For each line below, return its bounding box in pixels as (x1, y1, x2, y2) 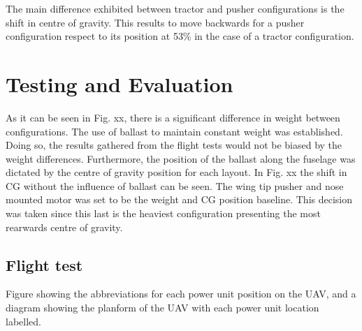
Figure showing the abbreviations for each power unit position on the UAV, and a (6, 286, 356, 301)
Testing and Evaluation (6, 69, 233, 98)
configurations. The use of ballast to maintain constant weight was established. (6, 124, 343, 138)
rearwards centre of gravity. (6, 219, 123, 234)
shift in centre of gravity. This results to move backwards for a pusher (6, 15, 305, 29)
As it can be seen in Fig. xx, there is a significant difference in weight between (6, 110, 340, 124)
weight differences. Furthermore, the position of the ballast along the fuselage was (6, 151, 356, 165)
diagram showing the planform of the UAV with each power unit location (6, 300, 319, 315)
